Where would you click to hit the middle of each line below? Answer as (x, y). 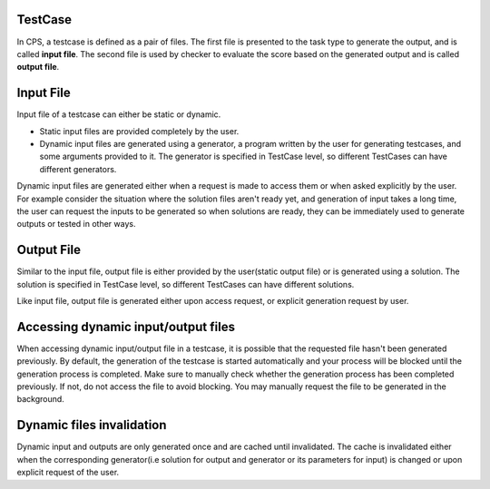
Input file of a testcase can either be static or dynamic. (119, 114)
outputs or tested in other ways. (76, 224)
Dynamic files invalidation (92, 425)
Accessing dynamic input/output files (126, 327)
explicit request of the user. (68, 473)
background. (41, 399)
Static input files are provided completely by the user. (139, 131)
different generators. (78, 169)
